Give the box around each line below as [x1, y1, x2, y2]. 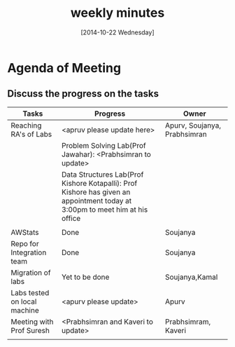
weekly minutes [70, 5, 165, 21]
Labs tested [10, 287, 50, 297]
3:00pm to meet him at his [62, 205, 148, 215]
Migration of [10, 268, 51, 278]
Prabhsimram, [164, 317, 211, 327]
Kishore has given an [62, 187, 131, 197]
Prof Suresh [10, 325, 50, 335]
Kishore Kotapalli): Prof [62, 178, 138, 188]
